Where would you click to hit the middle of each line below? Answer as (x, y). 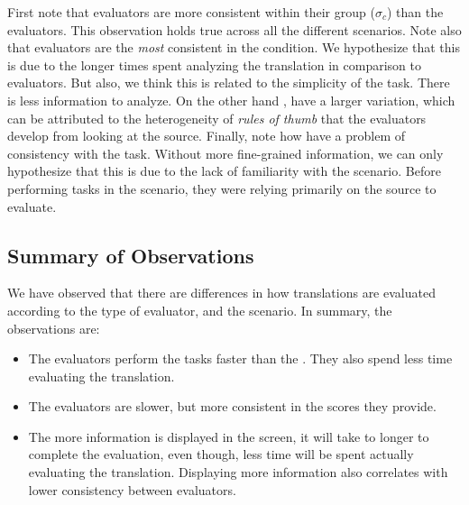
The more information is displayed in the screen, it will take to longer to (229, 436)
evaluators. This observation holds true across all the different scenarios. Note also (234, 29)
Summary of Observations (131, 255)
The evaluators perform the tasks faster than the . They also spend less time (240, 358)
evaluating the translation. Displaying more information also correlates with (238, 472)
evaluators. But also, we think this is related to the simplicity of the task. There (229, 83)
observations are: (54, 328)
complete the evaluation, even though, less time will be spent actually (221, 454)
